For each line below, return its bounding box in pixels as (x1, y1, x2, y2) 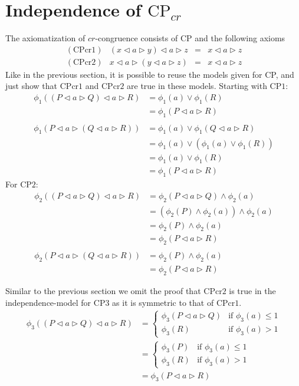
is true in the (229, 284, 276, 296)
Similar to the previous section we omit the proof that (5, 284, 201, 296)
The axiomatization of (5, 32, 86, 44)
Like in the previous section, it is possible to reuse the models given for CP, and (5, 68, 294, 80)
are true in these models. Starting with (127, 80, 267, 92)
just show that (5, 80, 58, 92)
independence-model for (5, 296, 91, 308)
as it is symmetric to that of (112, 296, 214, 308)
